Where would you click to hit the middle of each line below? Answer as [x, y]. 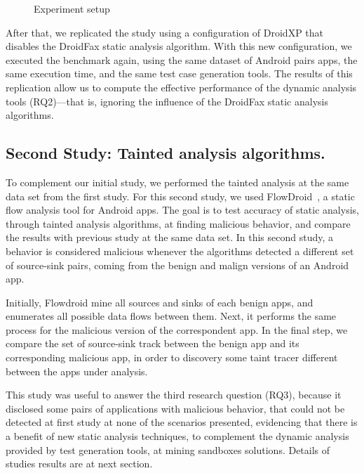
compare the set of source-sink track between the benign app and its [153, 343]
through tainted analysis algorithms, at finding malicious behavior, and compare [178, 223]
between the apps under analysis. [77, 371]
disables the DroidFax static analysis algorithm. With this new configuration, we [179, 46]
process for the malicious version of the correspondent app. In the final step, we [177, 329]
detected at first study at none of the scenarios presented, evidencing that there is [182, 422]
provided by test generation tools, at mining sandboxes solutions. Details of [168, 449]
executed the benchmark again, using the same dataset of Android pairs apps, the [182, 59]
